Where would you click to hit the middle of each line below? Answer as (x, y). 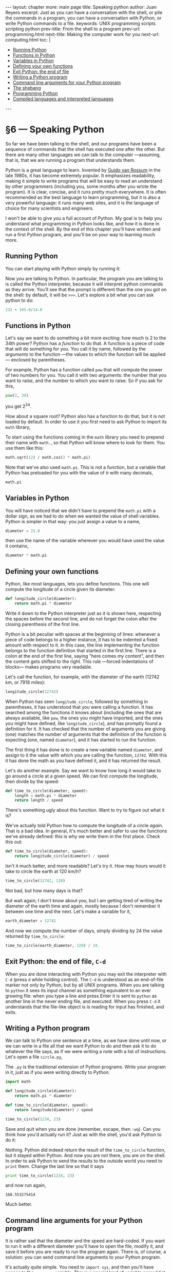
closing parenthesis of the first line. (43, 624)
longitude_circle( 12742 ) (32, 692)
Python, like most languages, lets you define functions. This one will (77, 584)
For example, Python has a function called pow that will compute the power (84, 370)
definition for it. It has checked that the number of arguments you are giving (85, 729)
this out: (14, 842)
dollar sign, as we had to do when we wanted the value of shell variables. (83, 516)
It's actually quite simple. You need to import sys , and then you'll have (80, 1267)
